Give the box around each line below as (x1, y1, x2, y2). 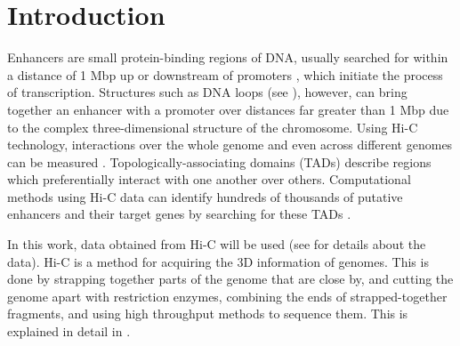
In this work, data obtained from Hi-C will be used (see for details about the (7, 235, 426, 253)
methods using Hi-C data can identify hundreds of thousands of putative (7, 187, 403, 205)
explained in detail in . (7, 322, 131, 341)
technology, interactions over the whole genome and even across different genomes (7, 135, 453, 154)
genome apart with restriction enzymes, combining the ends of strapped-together (7, 286, 448, 305)
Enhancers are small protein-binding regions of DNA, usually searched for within (7, 48, 448, 67)
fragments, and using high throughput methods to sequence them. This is (7, 304, 408, 323)
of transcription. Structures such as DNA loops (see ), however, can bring (7, 83, 408, 101)
